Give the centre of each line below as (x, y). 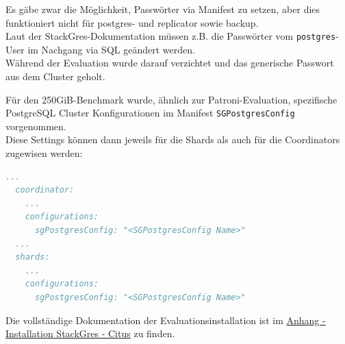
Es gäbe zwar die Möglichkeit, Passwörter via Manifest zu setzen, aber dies (163, 9)
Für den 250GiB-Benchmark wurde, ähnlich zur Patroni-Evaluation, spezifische (171, 99)
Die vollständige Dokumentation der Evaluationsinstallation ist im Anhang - (166, 320)
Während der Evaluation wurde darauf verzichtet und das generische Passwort (170, 63)
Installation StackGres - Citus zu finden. (90, 333)
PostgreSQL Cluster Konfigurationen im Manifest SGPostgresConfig (150, 113)
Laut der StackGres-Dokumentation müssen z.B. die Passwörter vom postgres (171, 36)
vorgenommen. (36, 126)
